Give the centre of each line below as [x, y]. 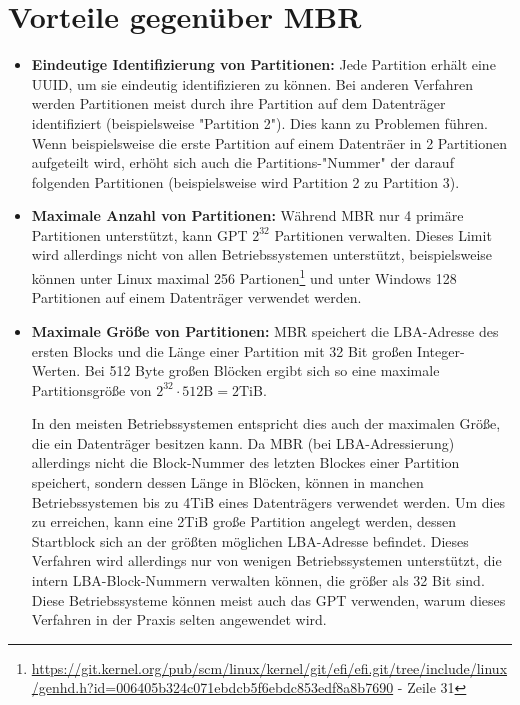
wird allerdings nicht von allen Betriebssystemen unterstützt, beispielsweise [262, 254]
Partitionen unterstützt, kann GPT [139, 234]
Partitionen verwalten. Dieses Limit [383, 234]
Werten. [56, 370]
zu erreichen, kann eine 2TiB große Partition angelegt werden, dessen [244, 521]
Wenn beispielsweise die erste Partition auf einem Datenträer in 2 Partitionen [269, 142]
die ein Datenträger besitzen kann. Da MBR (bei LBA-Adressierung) [243, 442]
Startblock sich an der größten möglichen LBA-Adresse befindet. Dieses [250, 540]
